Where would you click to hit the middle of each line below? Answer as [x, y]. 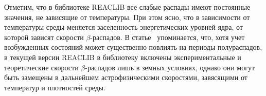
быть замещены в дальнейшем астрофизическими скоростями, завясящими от [126, 77]
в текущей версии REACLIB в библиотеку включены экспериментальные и [123, 57]
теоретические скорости [41, 67]
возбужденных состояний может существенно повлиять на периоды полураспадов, [133, 47]
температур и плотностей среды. [55, 87]
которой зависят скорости [44, 37]
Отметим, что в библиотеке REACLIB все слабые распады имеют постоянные [127, 7]
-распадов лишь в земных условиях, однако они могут [170, 67]
